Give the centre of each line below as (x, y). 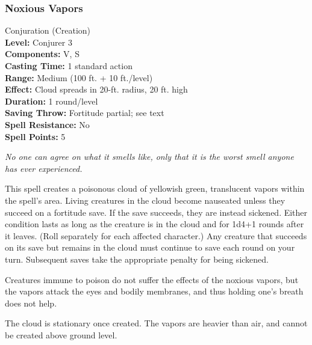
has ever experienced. (44, 168)
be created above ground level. (61, 334)
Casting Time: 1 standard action (69, 66)
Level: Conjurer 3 (39, 42)
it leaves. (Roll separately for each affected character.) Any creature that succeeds (156, 235)
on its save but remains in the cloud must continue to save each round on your (150, 247)
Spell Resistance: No (47, 124)
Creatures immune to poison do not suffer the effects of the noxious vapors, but (152, 279)
